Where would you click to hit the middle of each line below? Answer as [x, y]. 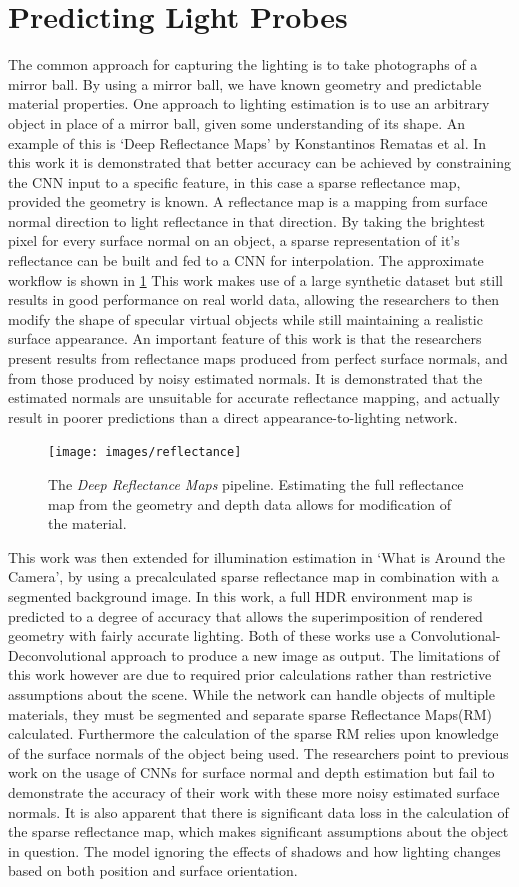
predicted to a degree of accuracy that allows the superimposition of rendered [245, 615]
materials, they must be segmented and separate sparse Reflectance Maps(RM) [250, 713]
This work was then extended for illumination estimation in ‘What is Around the [257, 556]
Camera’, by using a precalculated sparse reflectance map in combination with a [253, 576]
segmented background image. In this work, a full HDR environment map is [240, 596]
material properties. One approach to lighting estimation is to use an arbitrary [249, 103]
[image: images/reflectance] [145, 452]
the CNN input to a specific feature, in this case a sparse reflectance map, [234, 181]
